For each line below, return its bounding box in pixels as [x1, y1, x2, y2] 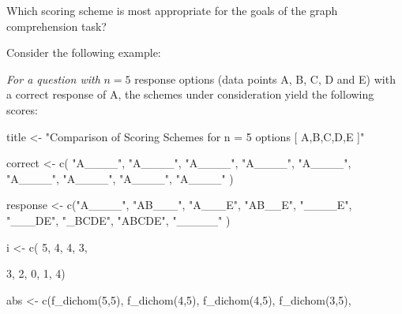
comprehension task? [6, 17, 107, 34]
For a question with [6, 70, 100, 87]
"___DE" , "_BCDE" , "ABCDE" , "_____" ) [6, 211, 231, 228]
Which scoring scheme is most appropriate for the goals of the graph [6, 2, 338, 18]
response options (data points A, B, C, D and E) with [134, 70, 396, 87]
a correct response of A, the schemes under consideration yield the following [6, 86, 374, 103]
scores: [6, 101, 38, 118]
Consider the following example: [6, 44, 161, 61]
